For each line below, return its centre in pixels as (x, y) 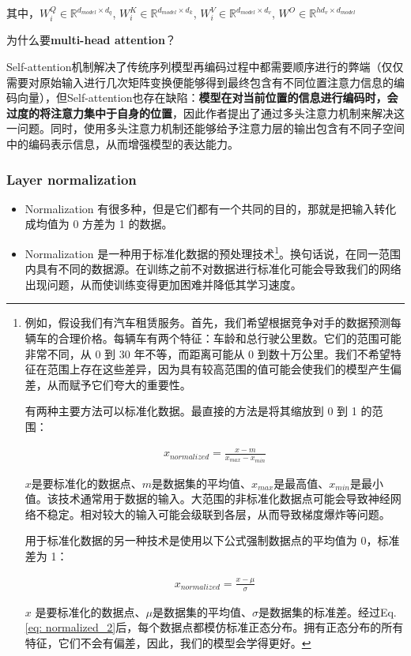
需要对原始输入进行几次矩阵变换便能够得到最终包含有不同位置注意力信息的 (200, 82)
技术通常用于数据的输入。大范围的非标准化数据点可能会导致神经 (224, 499)
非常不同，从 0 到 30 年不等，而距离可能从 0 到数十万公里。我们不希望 (207, 353)
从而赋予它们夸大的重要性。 (119, 384)
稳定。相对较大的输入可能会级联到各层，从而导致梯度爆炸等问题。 (219, 514)
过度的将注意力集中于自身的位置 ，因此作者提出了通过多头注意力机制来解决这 (205, 112)
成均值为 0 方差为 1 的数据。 (99, 224)
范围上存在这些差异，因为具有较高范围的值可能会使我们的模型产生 (219, 369)
